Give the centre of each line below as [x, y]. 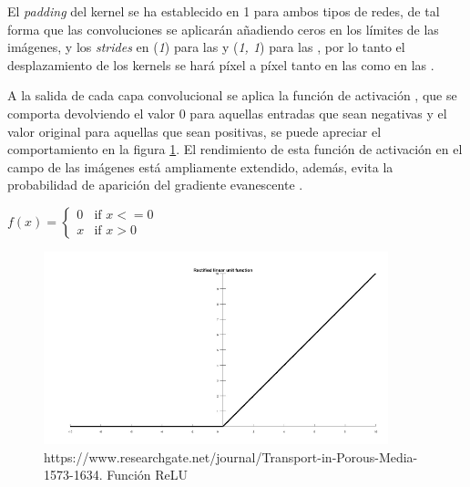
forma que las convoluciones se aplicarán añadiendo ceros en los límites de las [223, 29]
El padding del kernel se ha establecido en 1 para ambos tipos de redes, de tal [224, 11]
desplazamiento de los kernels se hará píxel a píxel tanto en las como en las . [221, 64]
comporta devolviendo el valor [92, 113]
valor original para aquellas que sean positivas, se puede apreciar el [194, 131]
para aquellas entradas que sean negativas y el [318, 113]
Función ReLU [148, 475]
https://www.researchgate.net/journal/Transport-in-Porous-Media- [231, 456]
